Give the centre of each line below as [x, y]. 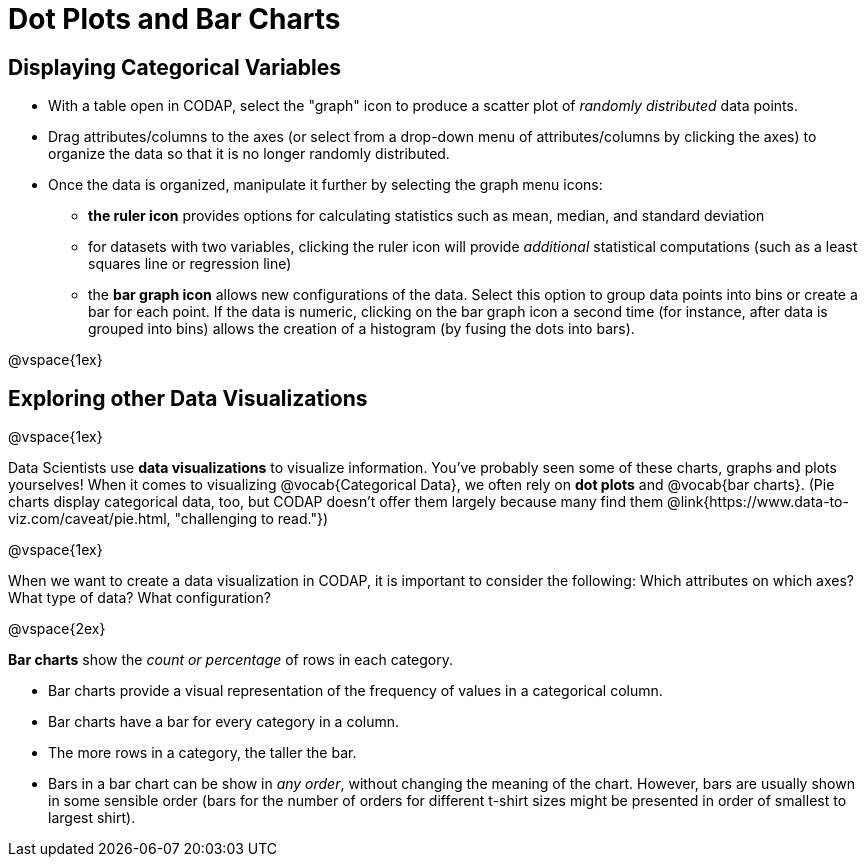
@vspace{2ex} [57, 629]
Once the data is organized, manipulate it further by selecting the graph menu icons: [325, 185]
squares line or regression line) [190, 264]
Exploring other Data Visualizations [188, 398]
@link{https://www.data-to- [758, 502]
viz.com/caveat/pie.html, [89, 519]
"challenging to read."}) [251, 519]
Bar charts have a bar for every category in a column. [224, 722]
